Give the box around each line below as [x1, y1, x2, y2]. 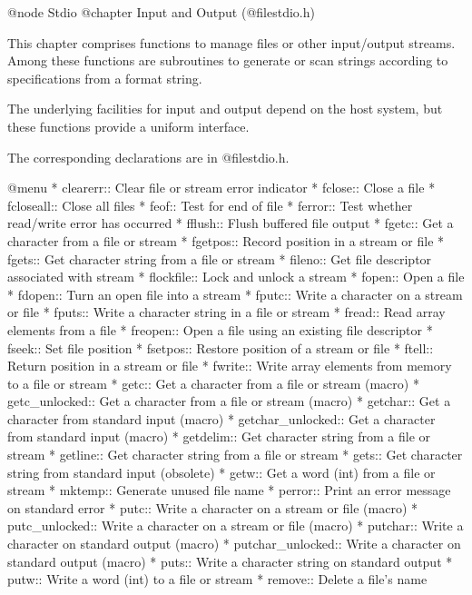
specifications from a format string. [7, 68, 202, 87]
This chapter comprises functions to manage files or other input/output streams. [7, 33, 456, 52]
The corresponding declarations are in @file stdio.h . [7, 147, 290, 166]
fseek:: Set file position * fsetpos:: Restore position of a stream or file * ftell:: [7, 338, 434, 357]
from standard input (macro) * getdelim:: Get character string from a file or [7, 427, 431, 446]
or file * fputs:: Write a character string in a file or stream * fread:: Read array [7, 302, 446, 322]
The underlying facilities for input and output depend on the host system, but [7, 99, 443, 118]
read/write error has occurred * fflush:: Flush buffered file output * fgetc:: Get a [7, 213, 454, 233]
